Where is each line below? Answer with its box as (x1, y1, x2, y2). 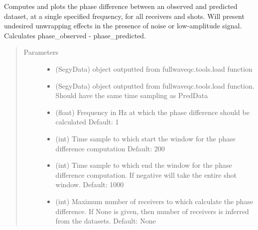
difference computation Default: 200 (55, 143, 165, 153)
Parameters (23, 47, 58, 57)
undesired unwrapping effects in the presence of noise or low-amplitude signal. (4, 20, 242, 31)
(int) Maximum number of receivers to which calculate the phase (55, 196, 254, 206)
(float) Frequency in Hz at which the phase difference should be (55, 107, 250, 117)
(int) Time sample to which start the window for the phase (55, 133, 236, 143)
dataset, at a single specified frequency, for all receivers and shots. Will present (4, 10, 245, 21)
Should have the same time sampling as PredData (55, 90, 208, 101)
